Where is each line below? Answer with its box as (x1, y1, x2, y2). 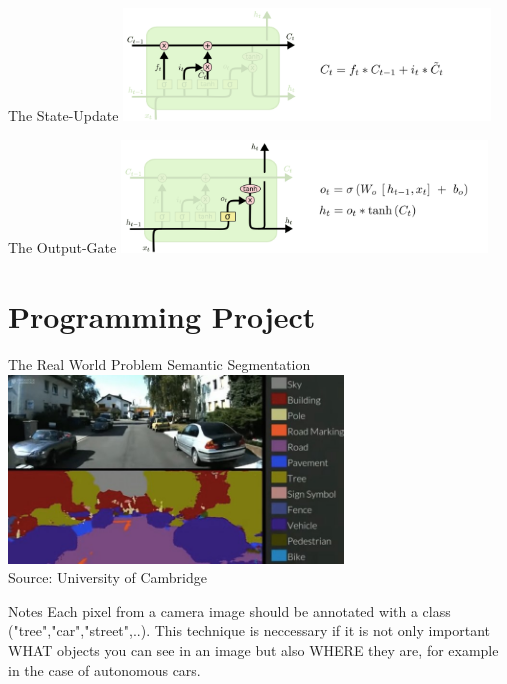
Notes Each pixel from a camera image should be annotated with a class (8, 600, 451, 621)
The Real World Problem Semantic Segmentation (8, 354, 311, 375)
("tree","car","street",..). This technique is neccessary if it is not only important (8, 620, 491, 641)
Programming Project (8, 296, 316, 337)
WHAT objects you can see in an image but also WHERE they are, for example (8, 640, 499, 660)
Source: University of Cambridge (8, 567, 207, 588)
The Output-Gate (8, 237, 117, 258)
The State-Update (8, 105, 119, 126)
